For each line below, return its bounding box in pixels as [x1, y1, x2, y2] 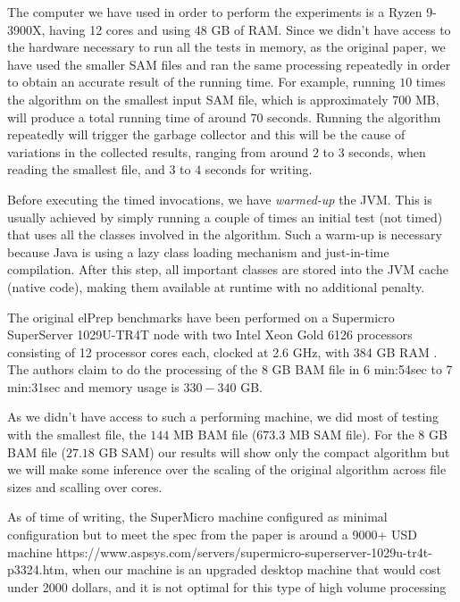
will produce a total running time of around [7, 107, 247, 126]
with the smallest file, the [7, 425, 146, 444]
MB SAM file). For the [289, 425, 414, 444]
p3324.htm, [7, 560, 69, 579]
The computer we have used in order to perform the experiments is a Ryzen [7, 3, 422, 21]
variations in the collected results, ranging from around [7, 142, 309, 161]
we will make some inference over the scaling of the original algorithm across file [7, 460, 447, 479]
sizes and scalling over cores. [7, 477, 163, 496]
